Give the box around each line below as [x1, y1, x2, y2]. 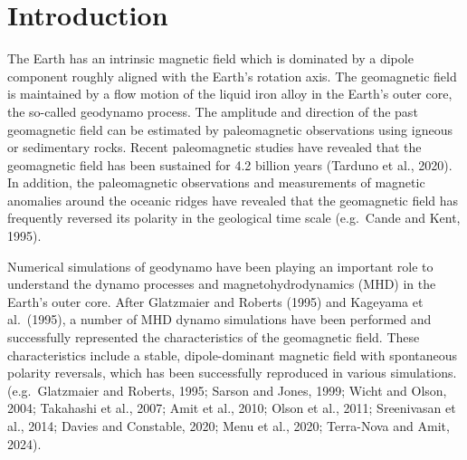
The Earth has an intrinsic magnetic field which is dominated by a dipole [7, 49, 414, 68]
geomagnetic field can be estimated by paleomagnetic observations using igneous [7, 120, 453, 139]
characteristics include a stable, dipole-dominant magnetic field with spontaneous [7, 345, 458, 364]
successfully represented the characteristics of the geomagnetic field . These [7, 328, 420, 347]
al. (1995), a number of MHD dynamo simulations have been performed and [7, 310, 432, 329]
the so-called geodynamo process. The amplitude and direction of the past [7, 101, 418, 120]
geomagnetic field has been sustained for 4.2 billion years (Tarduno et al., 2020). [7, 155, 453, 174]
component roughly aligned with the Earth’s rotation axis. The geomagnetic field [7, 66, 457, 85]
